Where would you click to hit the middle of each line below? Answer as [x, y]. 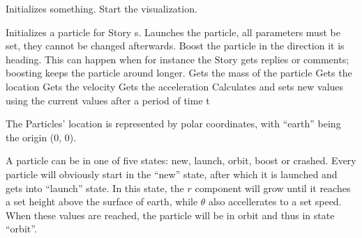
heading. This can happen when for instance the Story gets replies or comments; [178, 59]
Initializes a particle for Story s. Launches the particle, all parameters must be [173, 32]
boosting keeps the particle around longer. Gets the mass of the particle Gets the [179, 73]
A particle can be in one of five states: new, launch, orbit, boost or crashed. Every [181, 160]
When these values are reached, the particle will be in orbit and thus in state [170, 215]
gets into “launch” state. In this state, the [95, 188]
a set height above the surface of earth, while [102, 201]
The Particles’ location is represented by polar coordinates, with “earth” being [173, 124]
